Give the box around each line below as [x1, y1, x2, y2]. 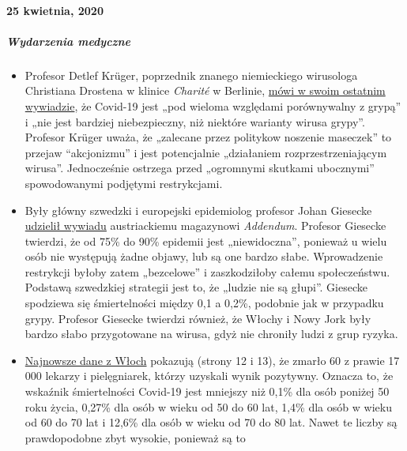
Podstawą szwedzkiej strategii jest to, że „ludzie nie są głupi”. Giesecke [24, 279, 367, 295]
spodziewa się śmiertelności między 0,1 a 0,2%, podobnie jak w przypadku [24, 295, 384, 311]
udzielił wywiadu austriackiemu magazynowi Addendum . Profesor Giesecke [24, 217, 386, 234]
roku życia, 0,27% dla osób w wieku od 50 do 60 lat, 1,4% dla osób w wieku [24, 398, 392, 415]
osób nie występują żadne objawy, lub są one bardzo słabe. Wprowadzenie [24, 248, 383, 265]
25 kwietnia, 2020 [6, 2, 104, 18]
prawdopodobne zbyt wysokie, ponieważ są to [24, 429, 246, 445]
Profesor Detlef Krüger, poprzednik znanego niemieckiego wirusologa [24, 66, 358, 83]
